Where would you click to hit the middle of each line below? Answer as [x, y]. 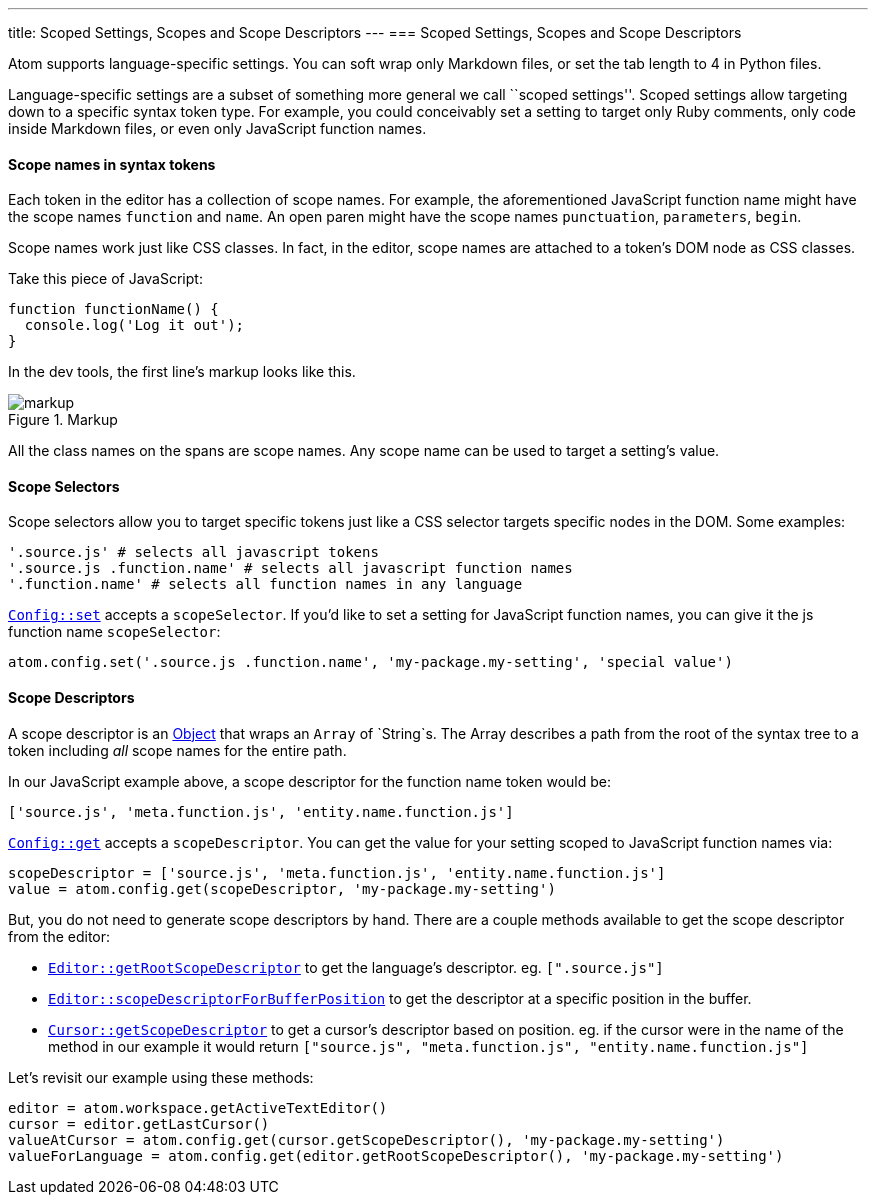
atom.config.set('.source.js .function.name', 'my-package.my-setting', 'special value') [370, 662]
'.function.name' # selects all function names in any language [265, 584]
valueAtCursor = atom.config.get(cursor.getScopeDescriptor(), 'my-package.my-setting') [366, 1139]
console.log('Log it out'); [134, 325]
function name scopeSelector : [114, 632]
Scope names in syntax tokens [112, 164]
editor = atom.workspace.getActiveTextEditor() [198, 1107]
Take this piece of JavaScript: [105, 279]
